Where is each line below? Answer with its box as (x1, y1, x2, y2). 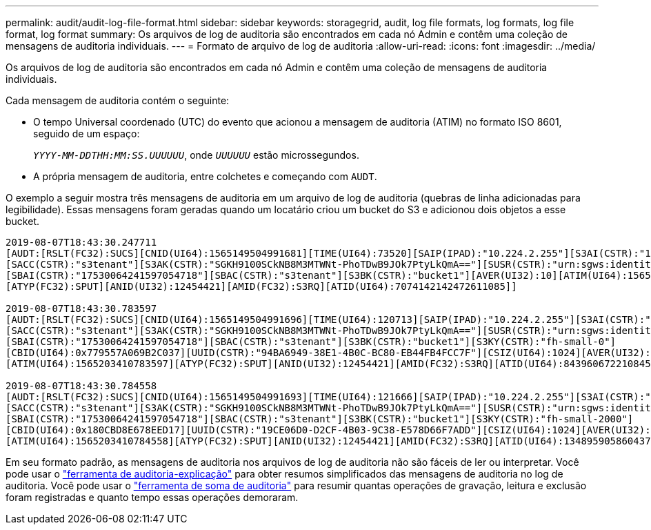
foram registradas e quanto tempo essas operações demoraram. (6, 491, 299, 503)
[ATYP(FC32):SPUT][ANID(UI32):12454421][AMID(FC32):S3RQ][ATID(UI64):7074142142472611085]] (6, 281, 517, 292)
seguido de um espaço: (33, 128, 140, 139)
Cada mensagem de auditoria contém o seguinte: (6, 95, 230, 106)
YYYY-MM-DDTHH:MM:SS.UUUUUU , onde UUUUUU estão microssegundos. (33, 149, 359, 161)
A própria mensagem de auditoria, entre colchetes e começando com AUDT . (33, 170, 377, 182)
